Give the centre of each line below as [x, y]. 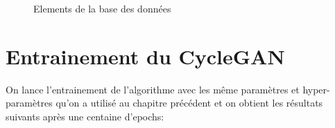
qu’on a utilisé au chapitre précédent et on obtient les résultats [189, 103]
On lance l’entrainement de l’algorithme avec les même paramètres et [153, 89]
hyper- [316, 89]
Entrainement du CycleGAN [145, 56]
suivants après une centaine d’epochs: [85, 116]
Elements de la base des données [102, 8]
